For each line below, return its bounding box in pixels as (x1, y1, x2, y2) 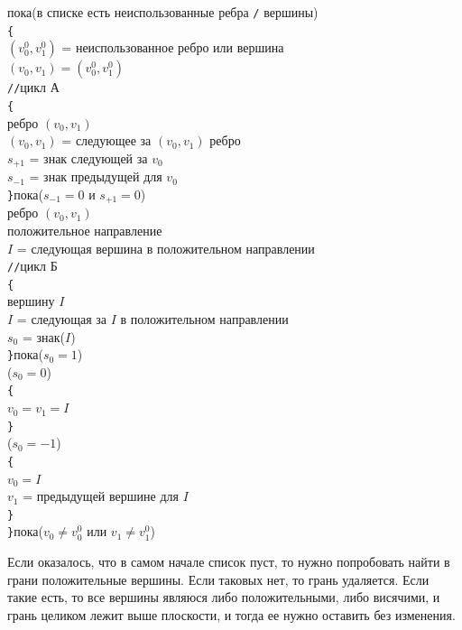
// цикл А (7, 78, 60, 97)
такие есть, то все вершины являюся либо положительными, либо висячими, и (7, 588, 440, 607)
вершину (7, 292, 55, 310)
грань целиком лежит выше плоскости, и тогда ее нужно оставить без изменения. (7, 605, 456, 624)
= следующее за (61, 131, 152, 150)
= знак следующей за (29, 148, 148, 167)
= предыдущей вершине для (23, 486, 179, 505)
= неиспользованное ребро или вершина (61, 38, 284, 57)
